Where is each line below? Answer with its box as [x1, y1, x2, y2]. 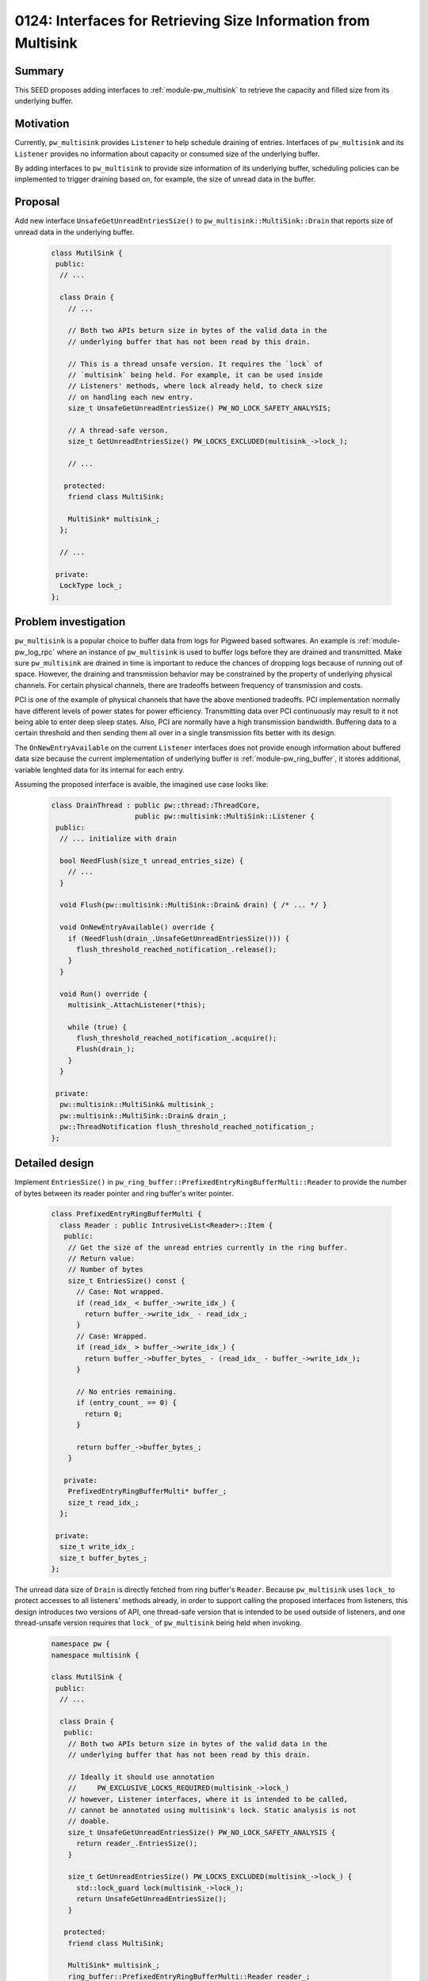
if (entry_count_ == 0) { [76, 1399, 178, 1407]
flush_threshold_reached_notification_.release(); [76, 945, 277, 954]
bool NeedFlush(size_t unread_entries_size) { [59, 856, 244, 865]
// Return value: [67, 1254, 136, 1263]
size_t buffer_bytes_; [59, 1553, 148, 1563]
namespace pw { [51, 1639, 110, 1648]
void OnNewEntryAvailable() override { [59, 923, 215, 932]
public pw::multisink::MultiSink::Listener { [135, 812, 315, 821]
